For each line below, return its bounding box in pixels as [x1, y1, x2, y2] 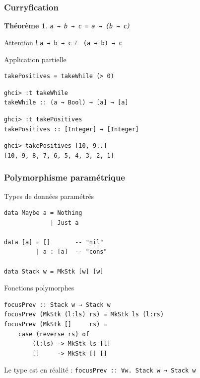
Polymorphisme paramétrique [4, 171, 125, 184]
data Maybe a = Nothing [4, 209, 82, 217]
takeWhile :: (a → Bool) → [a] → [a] [4, 99, 129, 106]
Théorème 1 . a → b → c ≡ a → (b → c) [4, 20, 131, 31]
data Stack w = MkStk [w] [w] [4, 268, 104, 275]
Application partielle [4, 54, 67, 64]
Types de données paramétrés [4, 190, 94, 201]
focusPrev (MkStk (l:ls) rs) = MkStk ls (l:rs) [4, 311, 164, 318]
